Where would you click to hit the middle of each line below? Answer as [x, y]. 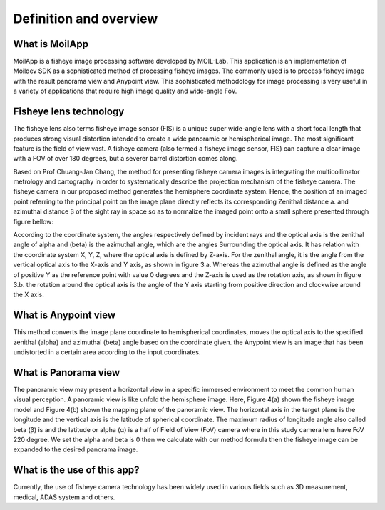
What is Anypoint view [65, 315]
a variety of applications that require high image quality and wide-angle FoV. [125, 91]
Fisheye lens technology [69, 112]
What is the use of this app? [76, 470]
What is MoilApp [51, 44]
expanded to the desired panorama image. [76, 449]
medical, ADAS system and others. [64, 497]
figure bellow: [33, 221]
